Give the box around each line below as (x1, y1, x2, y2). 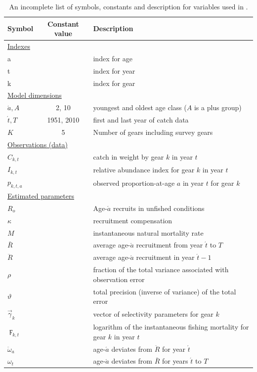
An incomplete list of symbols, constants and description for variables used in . (9, 1, 248, 11)
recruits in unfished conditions (113, 203, 205, 213)
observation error (93, 274, 145, 284)
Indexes (7, 41, 30, 51)
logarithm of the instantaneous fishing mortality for (93, 322, 249, 332)
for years (162, 356, 188, 366)
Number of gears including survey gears (93, 126, 213, 137)
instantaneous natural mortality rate (93, 227, 204, 238)
